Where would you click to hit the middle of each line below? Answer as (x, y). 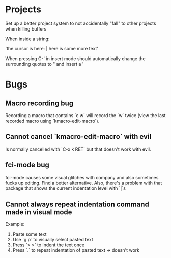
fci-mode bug (27, 165)
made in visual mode (39, 212)
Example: (15, 224)
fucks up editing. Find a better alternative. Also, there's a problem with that (84, 183)
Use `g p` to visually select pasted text (53, 240)
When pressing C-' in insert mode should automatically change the (76, 58)
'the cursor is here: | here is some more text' (52, 48)
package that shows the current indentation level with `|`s (66, 188)
